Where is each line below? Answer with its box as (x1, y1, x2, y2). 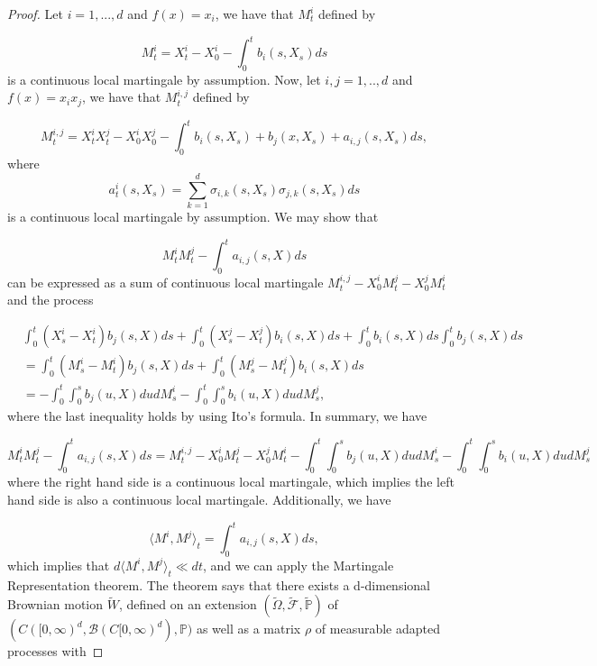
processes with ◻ (7, 642, 104, 661)
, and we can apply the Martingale (202, 555, 394, 574)
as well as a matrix (196, 619, 301, 638)
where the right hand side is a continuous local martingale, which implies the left (7, 472, 455, 491)
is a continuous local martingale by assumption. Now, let (7, 69, 321, 88)
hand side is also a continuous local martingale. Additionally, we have (7, 489, 391, 508)
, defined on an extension (118, 595, 257, 614)
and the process (7, 290, 94, 309)
